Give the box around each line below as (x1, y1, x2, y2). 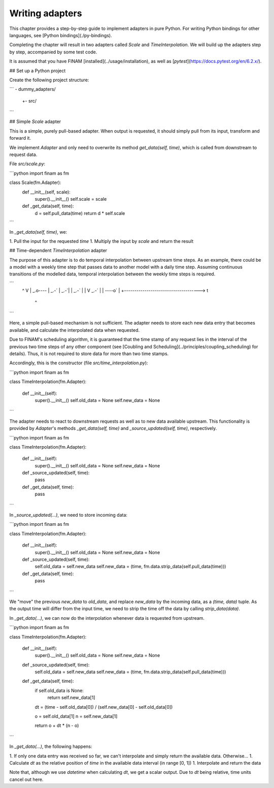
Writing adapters (9, 8, 82, 19)
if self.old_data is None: (35, 687, 84, 694)
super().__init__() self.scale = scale (35, 196, 107, 202)
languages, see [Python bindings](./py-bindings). (9, 32, 112, 38)
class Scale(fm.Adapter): (9, 179, 61, 185)
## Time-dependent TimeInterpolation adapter (9, 247, 108, 254)
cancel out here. (9, 776, 44, 782)
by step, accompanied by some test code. (9, 49, 97, 55)
